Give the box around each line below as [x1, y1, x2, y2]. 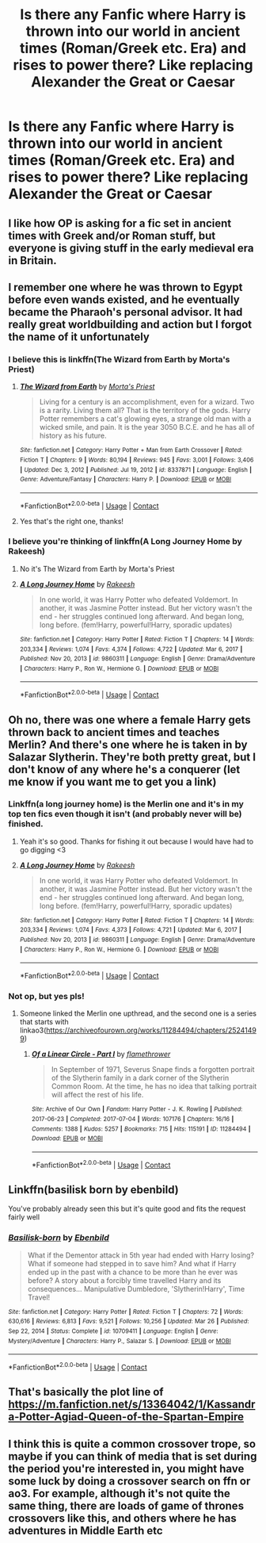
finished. [8, 818, 44, 829]
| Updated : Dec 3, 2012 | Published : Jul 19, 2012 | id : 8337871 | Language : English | [19, 465, 252, 473]
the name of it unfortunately [8, 330, 150, 343]
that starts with [19, 1017, 69, 1027]
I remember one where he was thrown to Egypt [8, 280, 243, 294]
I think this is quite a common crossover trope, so [8, 1437, 256, 1450]
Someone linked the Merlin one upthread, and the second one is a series [19, 1009, 257, 1018]
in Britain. [8, 254, 57, 267]
